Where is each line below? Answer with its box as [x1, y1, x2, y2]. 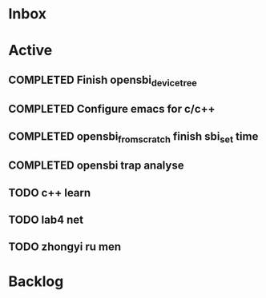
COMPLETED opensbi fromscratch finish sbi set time [8, 129, 259, 145]
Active [8, 42, 53, 60]
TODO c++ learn [8, 185, 91, 200]
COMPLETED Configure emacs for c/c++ [8, 102, 216, 116]
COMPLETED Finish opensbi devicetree [8, 73, 198, 89]
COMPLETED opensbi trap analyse [8, 159, 184, 173]
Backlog [8, 272, 64, 290]
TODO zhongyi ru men [8, 240, 122, 254]
